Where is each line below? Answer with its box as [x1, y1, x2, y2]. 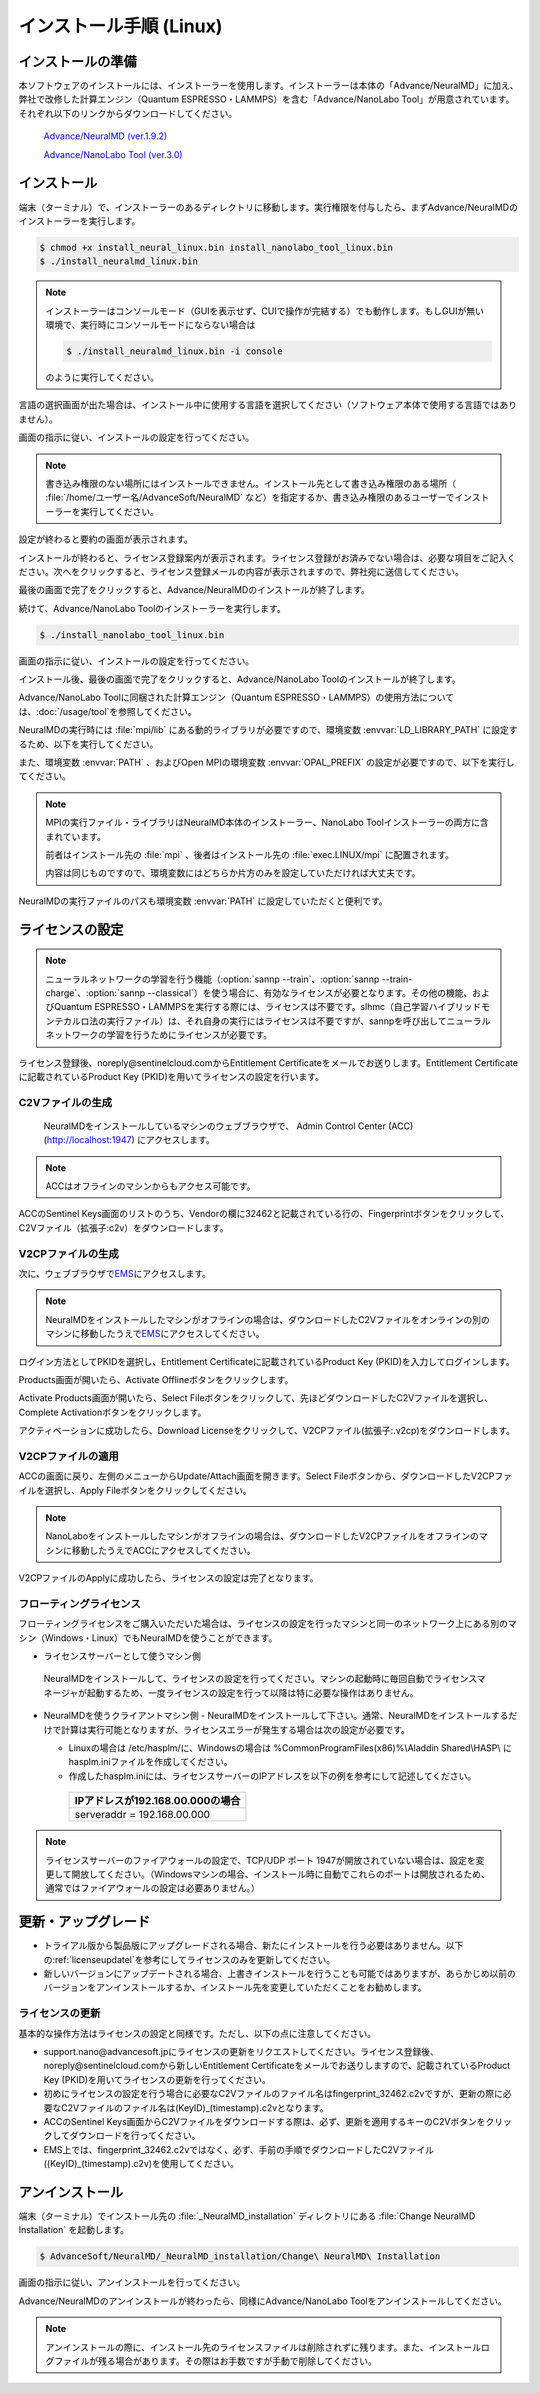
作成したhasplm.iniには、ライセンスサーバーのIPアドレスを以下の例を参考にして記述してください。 [68, 1770, 477, 1782]
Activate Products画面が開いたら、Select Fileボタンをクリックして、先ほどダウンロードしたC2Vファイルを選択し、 [18, 1392, 494, 1404]
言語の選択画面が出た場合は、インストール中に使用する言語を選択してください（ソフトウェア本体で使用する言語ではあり [18, 399, 517, 411]
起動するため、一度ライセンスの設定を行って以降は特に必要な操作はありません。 [86, 1686, 419, 1699]
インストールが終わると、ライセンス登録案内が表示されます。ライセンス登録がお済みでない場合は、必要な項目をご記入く [18, 551, 517, 564]
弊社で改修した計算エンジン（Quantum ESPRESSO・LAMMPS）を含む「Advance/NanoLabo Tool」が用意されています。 [18, 93, 515, 105]
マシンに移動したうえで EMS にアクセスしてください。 [45, 1328, 265, 1340]
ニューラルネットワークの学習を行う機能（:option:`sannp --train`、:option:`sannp [45, 973, 380, 985]
